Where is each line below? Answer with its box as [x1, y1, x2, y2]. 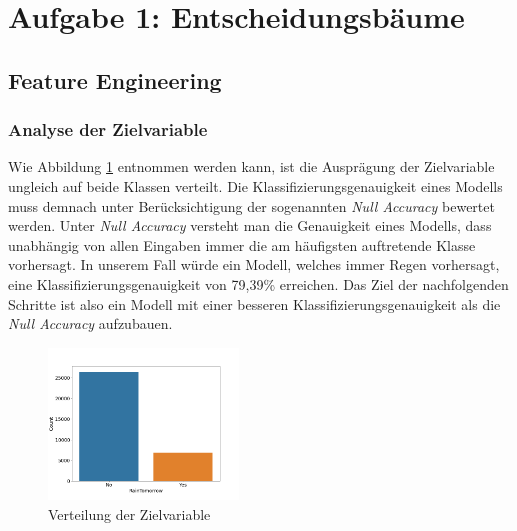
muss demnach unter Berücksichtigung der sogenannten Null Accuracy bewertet [8, 195, 495, 216]
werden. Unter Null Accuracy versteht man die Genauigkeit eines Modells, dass [8, 215, 492, 236]
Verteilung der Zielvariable [48, 503, 211, 524]
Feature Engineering [8, 64, 222, 95]
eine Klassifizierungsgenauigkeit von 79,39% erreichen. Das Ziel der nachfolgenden [8, 273, 509, 294]
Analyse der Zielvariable [8, 117, 208, 142]
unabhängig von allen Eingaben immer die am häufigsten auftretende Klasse [8, 234, 476, 255]
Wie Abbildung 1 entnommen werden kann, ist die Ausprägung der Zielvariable [8, 156, 495, 177]
